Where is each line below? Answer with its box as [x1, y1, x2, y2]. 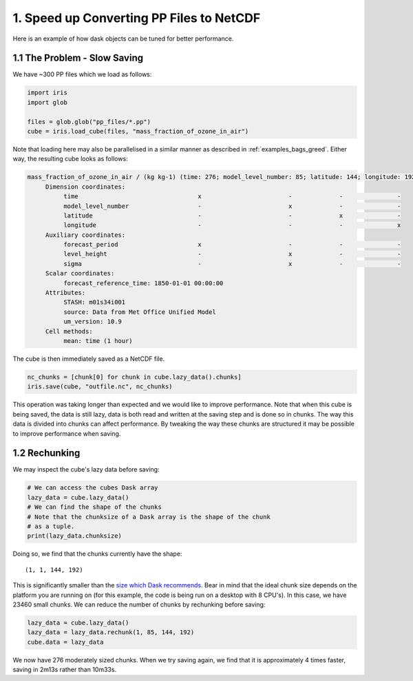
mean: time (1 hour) [63, 337, 134, 344]
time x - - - [63, 193, 401, 200]
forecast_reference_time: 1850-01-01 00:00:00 [63, 279, 224, 287]
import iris [27, 89, 68, 96]
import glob [27, 98, 68, 106]
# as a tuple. [27, 522, 75, 530]
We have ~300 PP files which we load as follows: [12, 70, 152, 78]
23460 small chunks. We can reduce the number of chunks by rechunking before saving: [12, 600, 266, 609]
